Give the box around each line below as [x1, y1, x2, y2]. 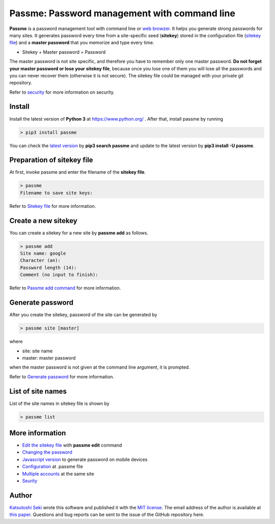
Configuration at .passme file [22, 463, 84, 470]
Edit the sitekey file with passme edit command [22, 442, 122, 448]
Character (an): [20, 258, 61, 263]
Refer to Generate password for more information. [9, 373, 115, 379]
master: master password [22, 354, 76, 361]
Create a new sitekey [9, 216, 77, 225]
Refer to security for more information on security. [9, 89, 115, 95]
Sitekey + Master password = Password [22, 49, 106, 55]
